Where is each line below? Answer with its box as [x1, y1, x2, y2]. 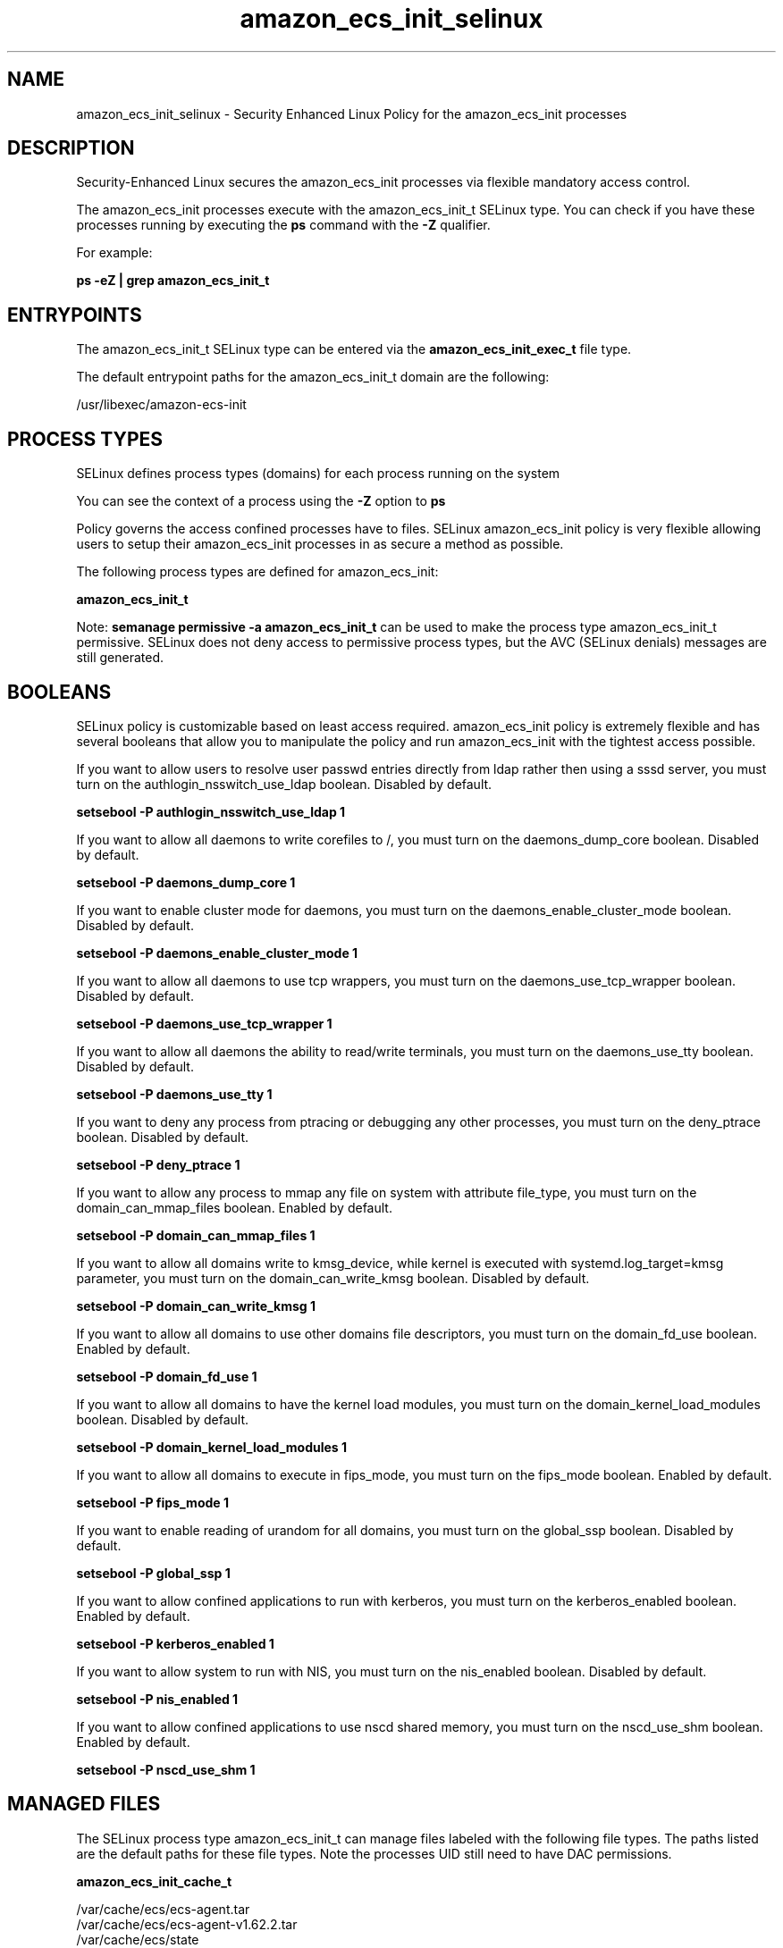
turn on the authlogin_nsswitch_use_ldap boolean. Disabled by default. [76, 776, 493, 792]
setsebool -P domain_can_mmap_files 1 [76, 1227, 316, 1243]
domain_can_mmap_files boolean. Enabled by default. [76, 1199, 392, 1215]
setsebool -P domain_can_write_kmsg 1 [76, 1297, 316, 1314]
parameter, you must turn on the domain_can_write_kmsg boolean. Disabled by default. [76, 1270, 590, 1286]
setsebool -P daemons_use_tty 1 [76, 1086, 273, 1102]
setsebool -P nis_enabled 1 [76, 1691, 239, 1707]
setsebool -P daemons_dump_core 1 [76, 874, 296, 890]
